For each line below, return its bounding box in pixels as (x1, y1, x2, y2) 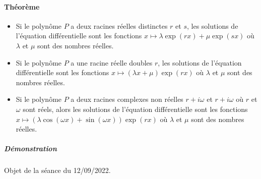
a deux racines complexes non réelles (71, 94, 183, 104)
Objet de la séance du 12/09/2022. (4, 165, 111, 175)
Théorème (4, 1, 40, 12)
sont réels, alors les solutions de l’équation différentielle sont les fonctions (23, 103, 248, 114)
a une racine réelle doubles (71, 57, 153, 68)
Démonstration (4, 143, 57, 154)
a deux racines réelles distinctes (71, 20, 168, 31)
